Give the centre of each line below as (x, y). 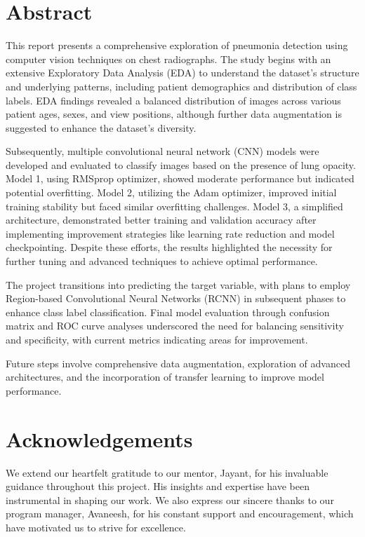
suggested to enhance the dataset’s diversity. (101, 127)
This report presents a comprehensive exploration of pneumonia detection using (177, 45)
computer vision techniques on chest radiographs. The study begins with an (168, 59)
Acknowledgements (99, 439)
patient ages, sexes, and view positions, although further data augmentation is (174, 114)
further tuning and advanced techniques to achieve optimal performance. (162, 261)
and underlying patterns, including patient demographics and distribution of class (181, 86)
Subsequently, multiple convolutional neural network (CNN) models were (162, 151)
